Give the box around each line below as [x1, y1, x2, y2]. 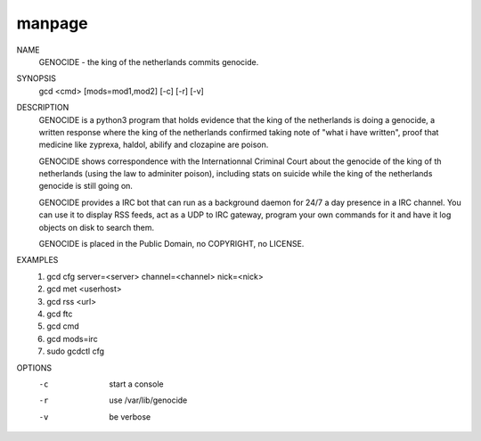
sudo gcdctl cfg [46, 346, 104, 356]
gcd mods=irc [46, 333, 98, 344]
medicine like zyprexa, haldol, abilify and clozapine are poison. [38, 139, 269, 151]
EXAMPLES [16, 255, 59, 265]
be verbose [109, 411, 151, 422]
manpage [16, 13, 88, 33]
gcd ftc [46, 308, 73, 319]
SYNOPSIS [16, 73, 57, 84]
